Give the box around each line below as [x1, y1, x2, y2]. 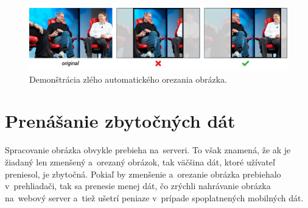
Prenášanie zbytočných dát [5, 108, 236, 133]
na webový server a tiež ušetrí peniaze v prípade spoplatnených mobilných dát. [5, 191, 304, 204]
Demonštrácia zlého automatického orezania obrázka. [29, 72, 228, 85]
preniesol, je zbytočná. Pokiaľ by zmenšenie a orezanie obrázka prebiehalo [5, 167, 281, 180]
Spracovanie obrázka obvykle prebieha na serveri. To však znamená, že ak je [5, 144, 291, 156]
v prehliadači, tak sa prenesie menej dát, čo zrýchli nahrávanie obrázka [5, 179, 271, 192]
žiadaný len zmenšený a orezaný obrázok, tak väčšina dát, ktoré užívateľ [5, 155, 275, 168]
